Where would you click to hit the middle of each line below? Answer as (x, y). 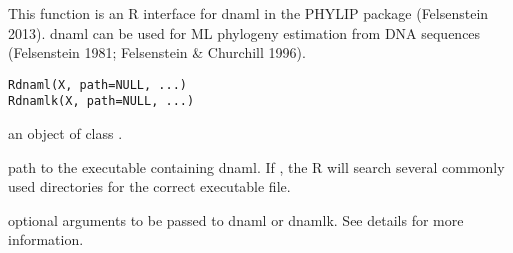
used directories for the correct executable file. (149, 186)
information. (46, 239)
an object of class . (65, 133)
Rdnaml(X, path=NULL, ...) (97, 84)
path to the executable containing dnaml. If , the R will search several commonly (256, 166)
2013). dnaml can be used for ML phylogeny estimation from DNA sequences (244, 32)
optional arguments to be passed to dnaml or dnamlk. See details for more (236, 219)
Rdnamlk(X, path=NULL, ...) (101, 101)
